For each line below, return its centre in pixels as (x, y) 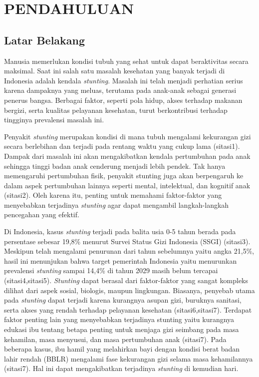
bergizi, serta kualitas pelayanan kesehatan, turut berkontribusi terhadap (116, 110)
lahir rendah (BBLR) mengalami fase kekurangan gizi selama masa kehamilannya (129, 358)
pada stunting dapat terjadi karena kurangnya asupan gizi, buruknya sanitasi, (123, 300)
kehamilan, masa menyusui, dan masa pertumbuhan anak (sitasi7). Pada (115, 339)
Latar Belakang (45, 40)
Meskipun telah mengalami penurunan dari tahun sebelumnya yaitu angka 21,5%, (129, 251)
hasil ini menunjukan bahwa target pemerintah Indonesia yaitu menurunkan (121, 260)
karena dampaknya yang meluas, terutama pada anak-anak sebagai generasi (120, 90)
